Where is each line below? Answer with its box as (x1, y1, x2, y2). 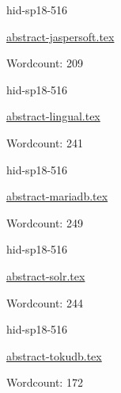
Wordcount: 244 (6, 294, 83, 311)
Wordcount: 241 (6, 134, 83, 151)
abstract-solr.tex (6, 267, 85, 284)
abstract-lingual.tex (6, 108, 100, 124)
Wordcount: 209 (6, 55, 83, 71)
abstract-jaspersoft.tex (6, 28, 115, 44)
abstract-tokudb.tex (6, 347, 102, 364)
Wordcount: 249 (6, 214, 83, 231)
